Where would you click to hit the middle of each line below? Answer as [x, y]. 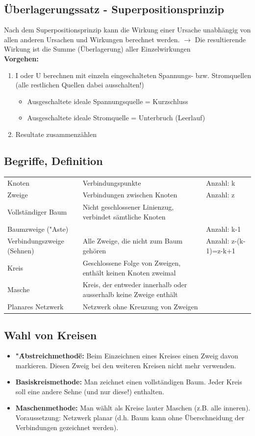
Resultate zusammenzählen [56, 134]
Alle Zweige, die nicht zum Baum [133, 241]
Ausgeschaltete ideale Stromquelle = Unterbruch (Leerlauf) [116, 118]
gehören [94, 251]
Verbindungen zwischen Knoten [130, 195]
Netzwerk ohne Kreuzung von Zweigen [140, 306]
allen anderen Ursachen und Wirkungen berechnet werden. [92, 39]
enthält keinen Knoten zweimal [129, 272]
